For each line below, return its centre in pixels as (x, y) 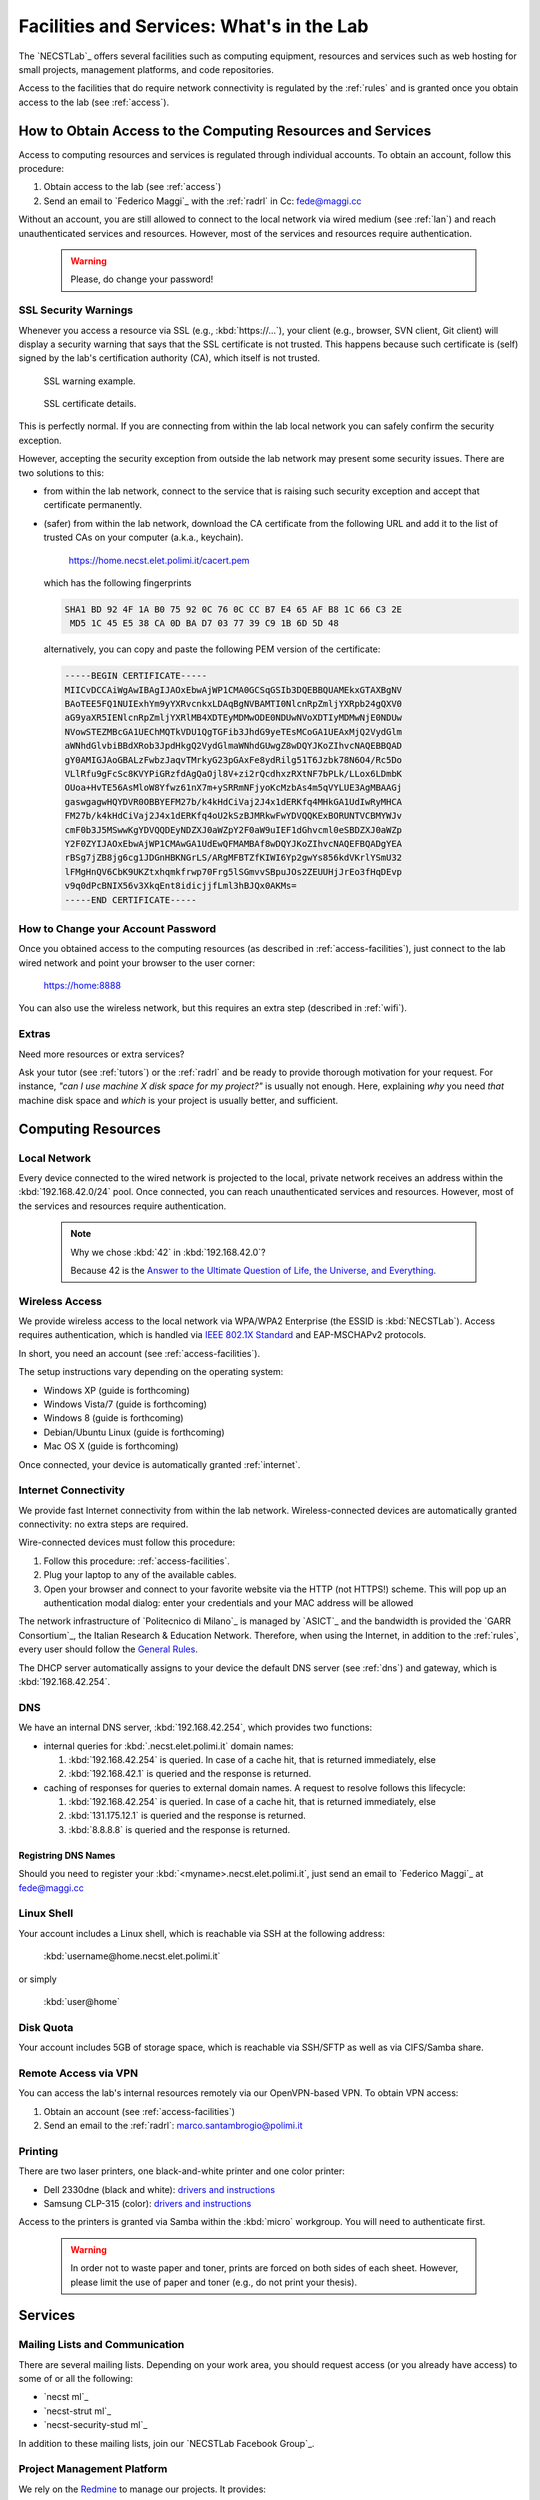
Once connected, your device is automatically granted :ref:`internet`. (159, 1464)
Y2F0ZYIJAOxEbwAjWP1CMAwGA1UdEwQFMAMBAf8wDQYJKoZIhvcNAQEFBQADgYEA (233, 843)
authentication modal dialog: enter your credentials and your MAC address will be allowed (228, 1603)
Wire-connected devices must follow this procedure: (127, 1542)
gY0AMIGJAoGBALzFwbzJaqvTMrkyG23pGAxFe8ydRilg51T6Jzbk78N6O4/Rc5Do (233, 759)
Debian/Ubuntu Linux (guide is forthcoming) (134, 1432)
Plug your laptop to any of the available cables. (140, 1575)
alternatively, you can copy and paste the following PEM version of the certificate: (212, 649)
